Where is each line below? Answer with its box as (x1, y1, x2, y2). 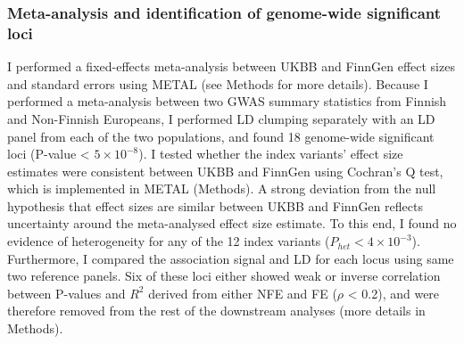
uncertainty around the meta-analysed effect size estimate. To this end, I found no (7, 214, 457, 233)
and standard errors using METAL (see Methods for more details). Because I (7, 74, 428, 93)
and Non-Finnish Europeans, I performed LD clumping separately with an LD (7, 109, 435, 127)
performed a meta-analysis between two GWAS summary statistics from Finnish (7, 92, 447, 111)
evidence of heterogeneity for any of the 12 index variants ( (7, 232, 330, 250)
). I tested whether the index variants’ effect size (138, 144, 403, 163)
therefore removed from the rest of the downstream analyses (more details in (7, 301, 426, 320)
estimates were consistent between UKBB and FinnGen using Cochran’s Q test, (7, 161, 443, 180)
